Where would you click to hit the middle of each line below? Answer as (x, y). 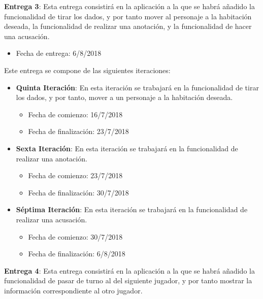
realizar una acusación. (52, 219)
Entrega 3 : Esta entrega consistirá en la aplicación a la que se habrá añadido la (129, 6)
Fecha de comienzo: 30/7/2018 (75, 236)
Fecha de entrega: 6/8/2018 (59, 53)
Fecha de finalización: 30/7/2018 (78, 192)
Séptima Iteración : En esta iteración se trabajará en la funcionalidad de (132, 209)
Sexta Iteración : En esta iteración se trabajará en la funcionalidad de (127, 148)
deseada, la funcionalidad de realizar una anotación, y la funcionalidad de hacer (128, 26)
